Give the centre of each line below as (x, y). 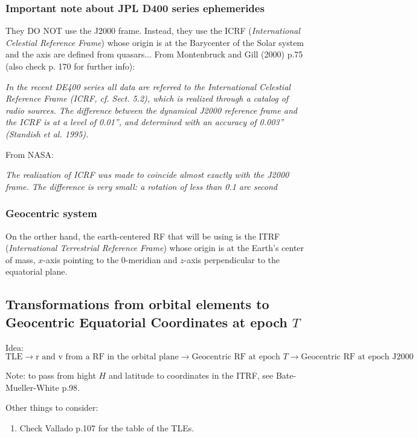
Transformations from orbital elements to (137, 304)
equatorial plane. (37, 271)
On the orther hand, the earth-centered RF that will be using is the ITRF (143, 236)
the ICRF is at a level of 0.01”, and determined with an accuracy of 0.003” (145, 122)
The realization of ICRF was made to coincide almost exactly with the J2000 (147, 175)
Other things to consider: (52, 407)
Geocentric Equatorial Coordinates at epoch (146, 322)
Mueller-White (32, 387)
